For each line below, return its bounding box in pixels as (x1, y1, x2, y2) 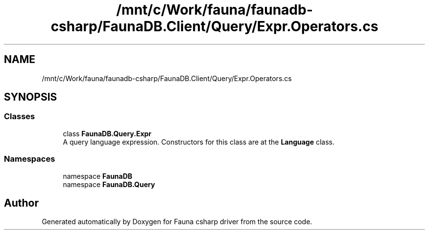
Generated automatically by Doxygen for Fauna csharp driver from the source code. (42, 217, 312, 226)
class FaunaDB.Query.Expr (63, 129, 152, 138)
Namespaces (4, 154, 55, 164)
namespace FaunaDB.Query (63, 180, 155, 189)
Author (4, 196, 39, 209)
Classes (4, 111, 35, 122)
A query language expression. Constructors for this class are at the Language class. (63, 137, 335, 146)
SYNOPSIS (4, 91, 57, 104)
